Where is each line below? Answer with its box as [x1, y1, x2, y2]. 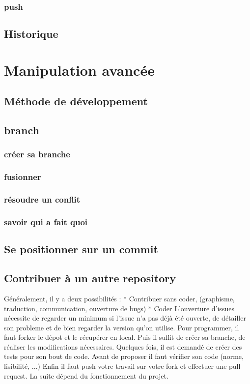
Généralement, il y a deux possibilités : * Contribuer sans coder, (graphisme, [4, 293, 235, 303]
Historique [4, 26, 58, 41]
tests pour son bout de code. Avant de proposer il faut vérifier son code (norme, [4, 351, 244, 361]
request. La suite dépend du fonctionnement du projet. [4, 370, 168, 381]
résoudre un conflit [4, 193, 81, 206]
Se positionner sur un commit [4, 241, 158, 257]
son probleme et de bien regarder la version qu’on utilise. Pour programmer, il [4, 322, 239, 332]
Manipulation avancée [4, 59, 155, 80]
